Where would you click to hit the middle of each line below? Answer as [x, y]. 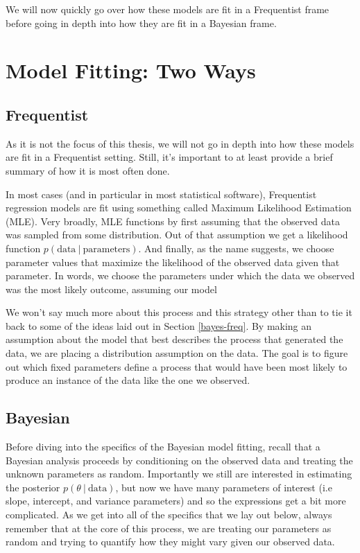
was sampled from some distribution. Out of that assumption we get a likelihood [177, 235]
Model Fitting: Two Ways [131, 70]
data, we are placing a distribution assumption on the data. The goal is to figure [177, 353]
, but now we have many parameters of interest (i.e [224, 487]
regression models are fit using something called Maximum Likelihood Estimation [179, 208]
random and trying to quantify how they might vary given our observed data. [170, 542]
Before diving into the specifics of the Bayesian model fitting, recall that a [163, 447]
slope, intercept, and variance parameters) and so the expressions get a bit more [176, 501]
